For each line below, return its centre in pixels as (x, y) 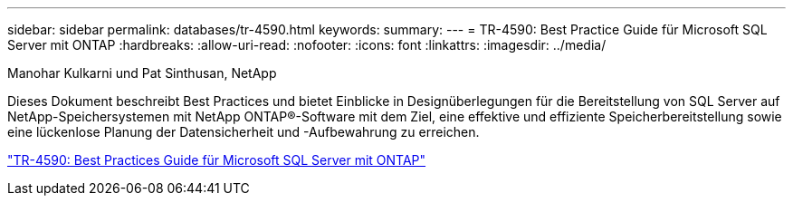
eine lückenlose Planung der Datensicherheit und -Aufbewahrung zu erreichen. (244, 132)
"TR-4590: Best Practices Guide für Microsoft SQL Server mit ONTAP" (217, 160)
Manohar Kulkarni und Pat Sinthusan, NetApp (142, 73)
